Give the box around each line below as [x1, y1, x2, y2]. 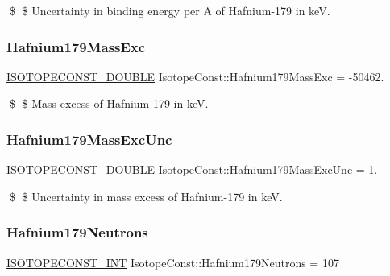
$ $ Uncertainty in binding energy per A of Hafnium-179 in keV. [9, 2, 330, 19]
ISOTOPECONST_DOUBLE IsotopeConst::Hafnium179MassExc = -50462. [6, 68, 384, 84]
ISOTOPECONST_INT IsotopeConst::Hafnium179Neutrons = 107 [6, 253, 339, 270]
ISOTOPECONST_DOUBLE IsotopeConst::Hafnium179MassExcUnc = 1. [6, 161, 378, 178]
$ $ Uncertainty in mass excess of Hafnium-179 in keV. [9, 187, 283, 204]
